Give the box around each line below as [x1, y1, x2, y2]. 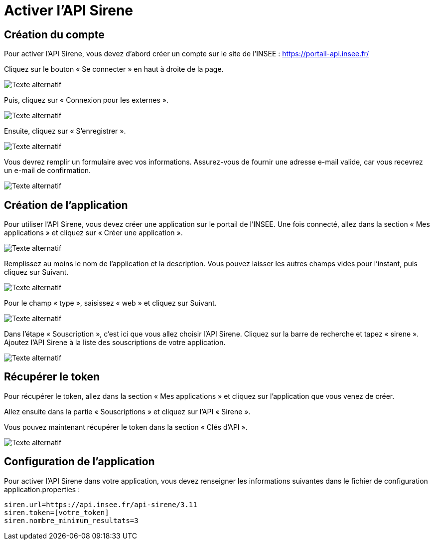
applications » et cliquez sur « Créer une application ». [4, 228, 183, 237]
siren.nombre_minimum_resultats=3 [4, 516, 139, 525]
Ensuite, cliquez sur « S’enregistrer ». [4, 127, 126, 136]
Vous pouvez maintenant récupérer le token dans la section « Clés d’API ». [4, 422, 248, 431]
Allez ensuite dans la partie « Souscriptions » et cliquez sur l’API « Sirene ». [4, 407, 251, 416]
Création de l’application [4, 198, 128, 211]
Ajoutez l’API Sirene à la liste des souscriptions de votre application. [4, 338, 226, 347]
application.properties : [4, 485, 80, 494]
